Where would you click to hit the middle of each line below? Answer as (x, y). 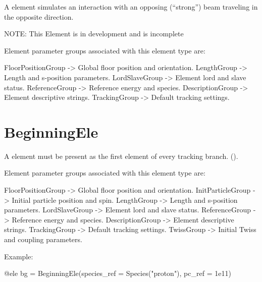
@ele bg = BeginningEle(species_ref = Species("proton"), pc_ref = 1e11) (118, 273)
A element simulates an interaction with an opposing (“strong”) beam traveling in (131, 7)
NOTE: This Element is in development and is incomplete (94, 34)
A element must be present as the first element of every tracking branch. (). (121, 156)
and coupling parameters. (43, 239)
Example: (19, 256)
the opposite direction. (39, 16)
